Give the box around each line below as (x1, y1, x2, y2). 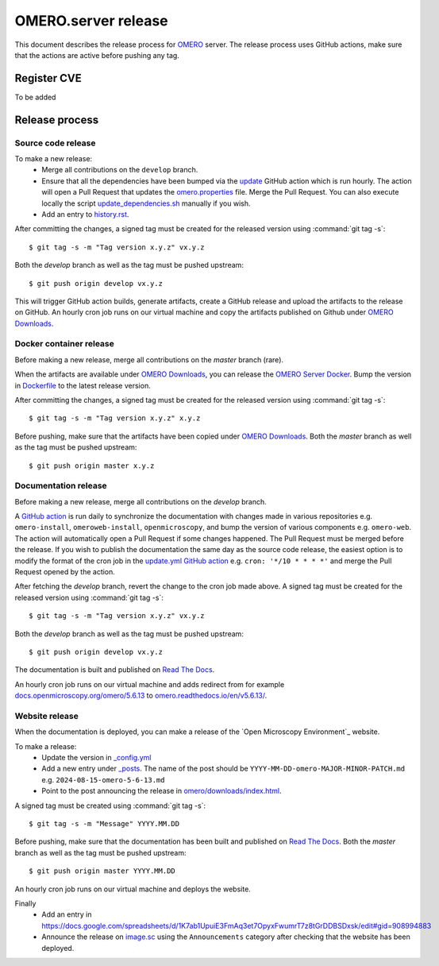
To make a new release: (14, 154, 93, 163)
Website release (14, 710, 79, 721)
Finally (14, 898, 37, 908)
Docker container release (14, 338, 114, 350)
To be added (14, 92, 56, 102)
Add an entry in (41, 910, 92, 919)
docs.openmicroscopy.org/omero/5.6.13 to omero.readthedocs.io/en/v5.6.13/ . (14, 691, 268, 701)
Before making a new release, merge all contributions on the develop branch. (14, 497, 268, 506)
